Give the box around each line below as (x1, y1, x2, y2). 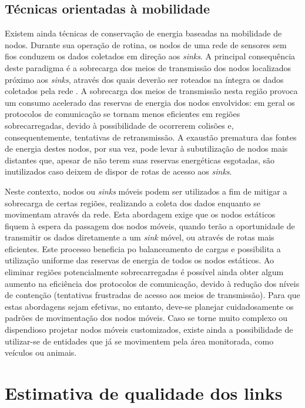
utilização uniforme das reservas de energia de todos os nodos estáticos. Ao (5, 254, 274, 266)
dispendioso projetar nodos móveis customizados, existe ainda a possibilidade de (5, 323, 293, 336)
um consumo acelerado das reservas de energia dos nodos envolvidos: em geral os (5, 96, 295, 108)
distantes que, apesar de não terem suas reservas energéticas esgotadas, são (5, 153, 275, 166)
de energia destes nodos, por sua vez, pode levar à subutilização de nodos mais (5, 142, 288, 155)
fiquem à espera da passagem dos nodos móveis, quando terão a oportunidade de (5, 219, 295, 232)
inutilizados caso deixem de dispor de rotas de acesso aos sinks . (5, 165, 232, 178)
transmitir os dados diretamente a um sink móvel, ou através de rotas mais (5, 231, 274, 243)
